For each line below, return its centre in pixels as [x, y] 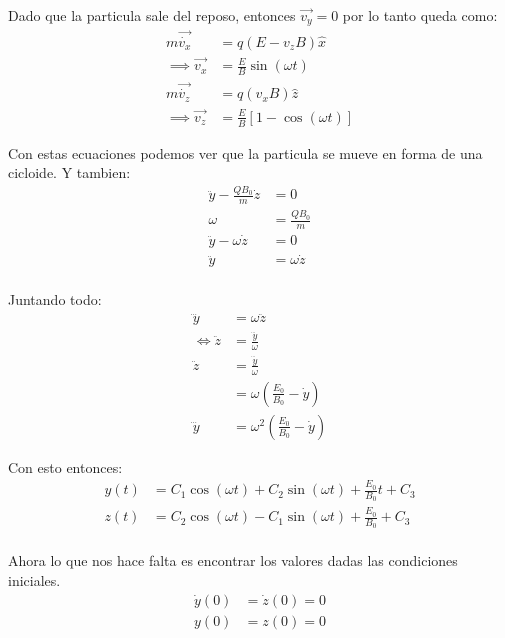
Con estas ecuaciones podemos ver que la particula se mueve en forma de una [245, 152]
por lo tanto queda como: [420, 15]
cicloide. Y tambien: [69, 172]
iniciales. [34, 579]
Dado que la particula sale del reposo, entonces [152, 15]
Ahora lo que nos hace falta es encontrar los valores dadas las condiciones [233, 560]
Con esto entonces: [65, 466]
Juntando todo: [55, 299]
